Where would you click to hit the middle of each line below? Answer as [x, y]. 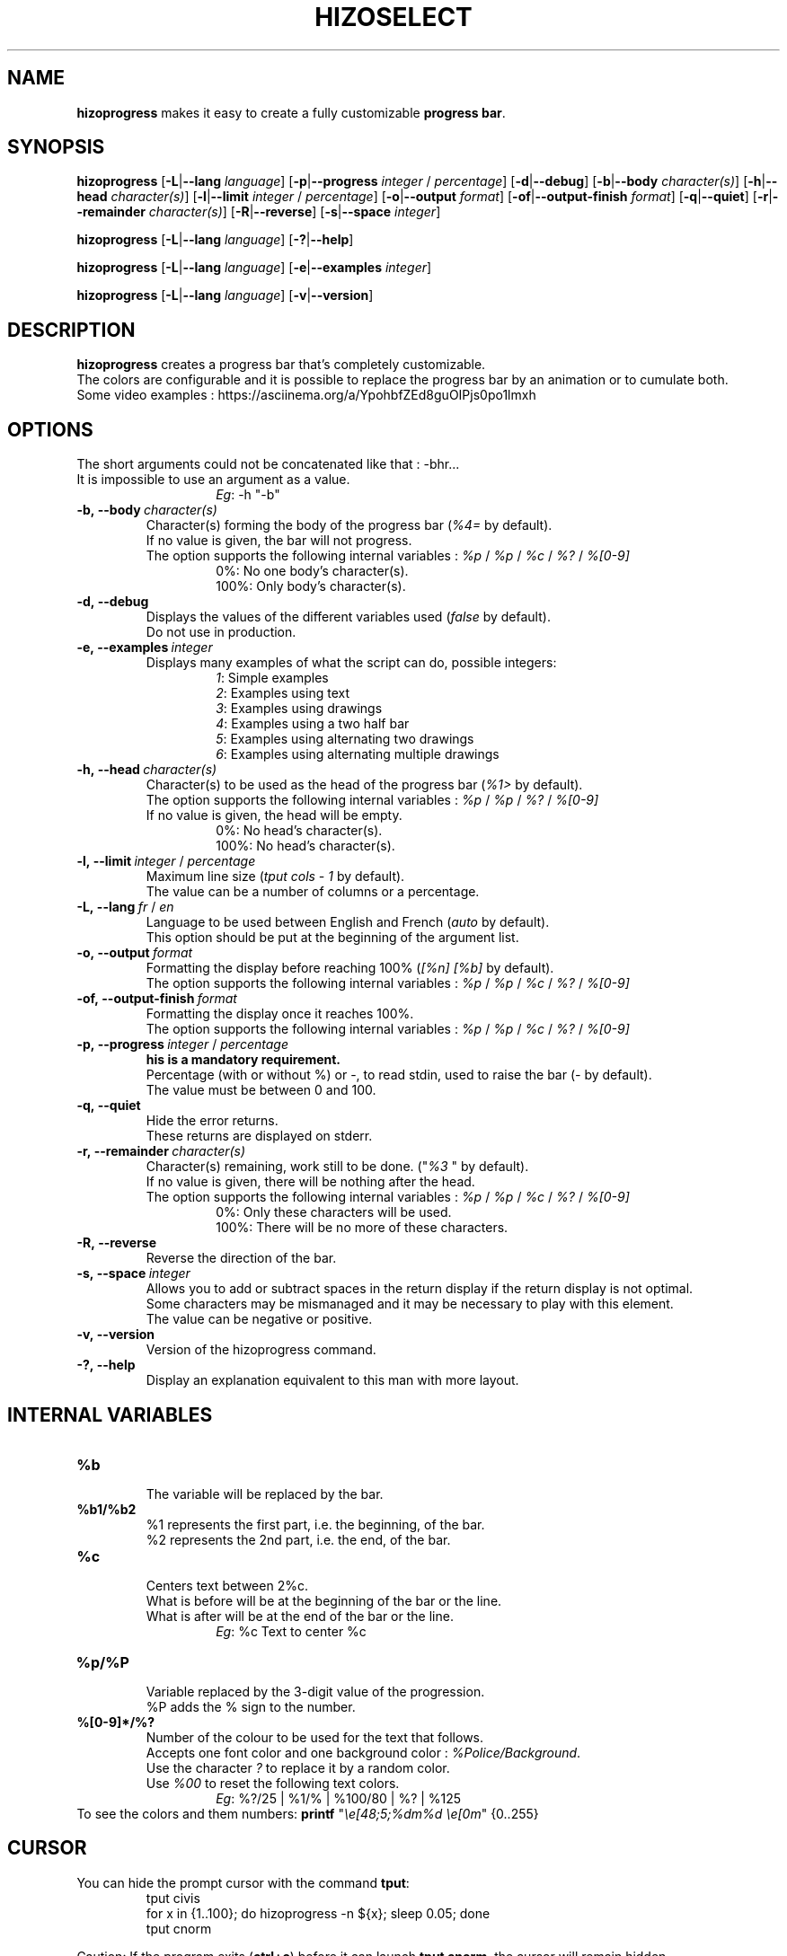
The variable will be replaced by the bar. [265, 1493]
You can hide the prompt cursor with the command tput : [243, 1882]
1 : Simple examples [272, 678]
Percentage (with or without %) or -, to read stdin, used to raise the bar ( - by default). [399, 1075]
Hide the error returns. [212, 1121]
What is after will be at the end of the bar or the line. [300, 1616]
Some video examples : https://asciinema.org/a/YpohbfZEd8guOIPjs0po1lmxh [306, 395]
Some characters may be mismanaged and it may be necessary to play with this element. [410, 1304]
